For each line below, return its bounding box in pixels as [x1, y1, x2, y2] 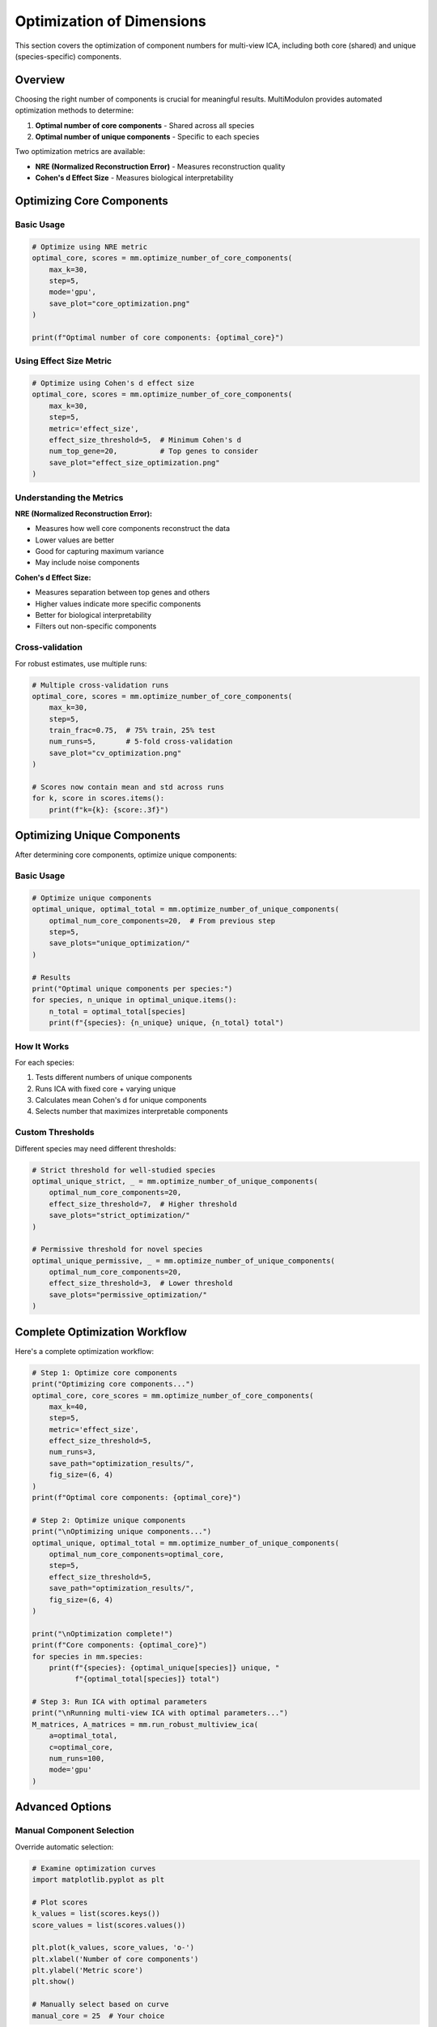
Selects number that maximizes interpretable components [35, 1107, 228, 1116]
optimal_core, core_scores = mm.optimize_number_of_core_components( [32, 1391, 314, 1400]
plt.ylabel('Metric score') [32, 1966, 143, 1975]
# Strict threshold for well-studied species [32, 1165, 216, 1175]
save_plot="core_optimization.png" [49, 298, 190, 308]
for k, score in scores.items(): [32, 794, 165, 803]
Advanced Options [15, 1800, 112, 1814]
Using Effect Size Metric [15, 355, 112, 366]
